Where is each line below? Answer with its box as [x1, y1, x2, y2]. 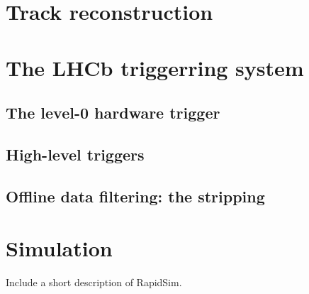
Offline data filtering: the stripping [6, 185, 265, 207]
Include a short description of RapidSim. [6, 275, 182, 290]
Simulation [6, 234, 113, 263]
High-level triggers [6, 143, 145, 165]
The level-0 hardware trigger [6, 102, 220, 124]
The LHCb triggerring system [6, 53, 304, 82]
